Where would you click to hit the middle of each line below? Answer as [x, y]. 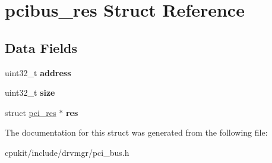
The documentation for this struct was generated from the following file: [136, 132]
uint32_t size [30, 93]
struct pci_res [31, 112]
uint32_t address [38, 72]
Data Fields [41, 47]
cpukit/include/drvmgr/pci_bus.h [67, 152]
